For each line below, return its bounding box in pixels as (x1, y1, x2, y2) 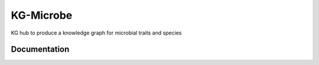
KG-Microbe (11, 9, 73, 22)
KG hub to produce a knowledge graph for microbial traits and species (11, 29, 182, 36)
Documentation (11, 45, 70, 54)
